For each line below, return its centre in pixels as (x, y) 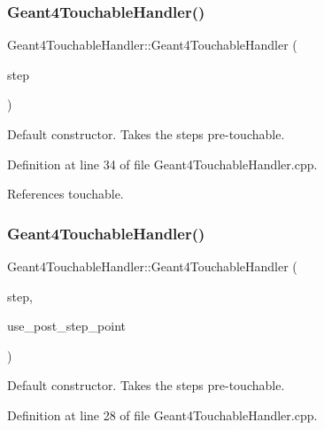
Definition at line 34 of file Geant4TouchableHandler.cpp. (162, 164)
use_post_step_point (67, 326)
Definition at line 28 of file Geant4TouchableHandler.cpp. (162, 414)
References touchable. (66, 194)
